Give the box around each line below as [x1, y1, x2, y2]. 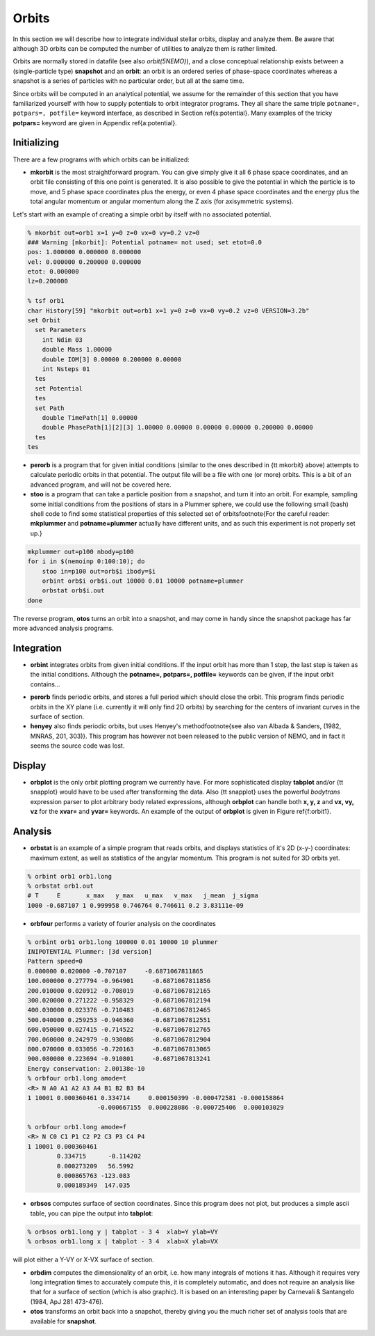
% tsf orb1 [27, 297, 65, 305]
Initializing [12, 136, 59, 149]
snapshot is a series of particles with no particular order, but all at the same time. [12, 77, 244, 85]
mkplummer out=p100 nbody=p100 [27, 547, 135, 556]
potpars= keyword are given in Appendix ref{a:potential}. [12, 118, 177, 127]
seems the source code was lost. [30, 741, 125, 750]
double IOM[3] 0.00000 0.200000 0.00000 [42, 355, 182, 363]
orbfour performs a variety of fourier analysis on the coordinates [30, 919, 217, 927]
